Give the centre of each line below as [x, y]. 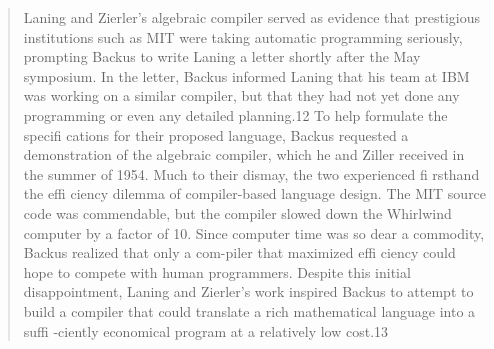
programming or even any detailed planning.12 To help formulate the [235, 114]
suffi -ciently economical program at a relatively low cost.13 [206, 330]
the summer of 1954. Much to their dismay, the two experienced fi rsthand [251, 173]
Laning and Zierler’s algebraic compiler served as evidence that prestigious [251, 17]
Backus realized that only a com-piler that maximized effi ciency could [239, 252]
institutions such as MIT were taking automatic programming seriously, [243, 36]
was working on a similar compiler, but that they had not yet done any [241, 95]
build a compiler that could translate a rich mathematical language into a [249, 310]
